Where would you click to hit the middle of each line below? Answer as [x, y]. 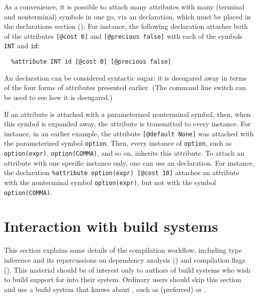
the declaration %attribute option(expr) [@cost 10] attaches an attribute [122, 172]
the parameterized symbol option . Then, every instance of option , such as [118, 143]
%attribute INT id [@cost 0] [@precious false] [91, 62]
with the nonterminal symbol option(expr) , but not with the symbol [110, 182]
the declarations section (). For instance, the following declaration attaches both [126, 26]
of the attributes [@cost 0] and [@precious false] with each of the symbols [123, 36]
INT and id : [22, 46]
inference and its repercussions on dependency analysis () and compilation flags [125, 259]
